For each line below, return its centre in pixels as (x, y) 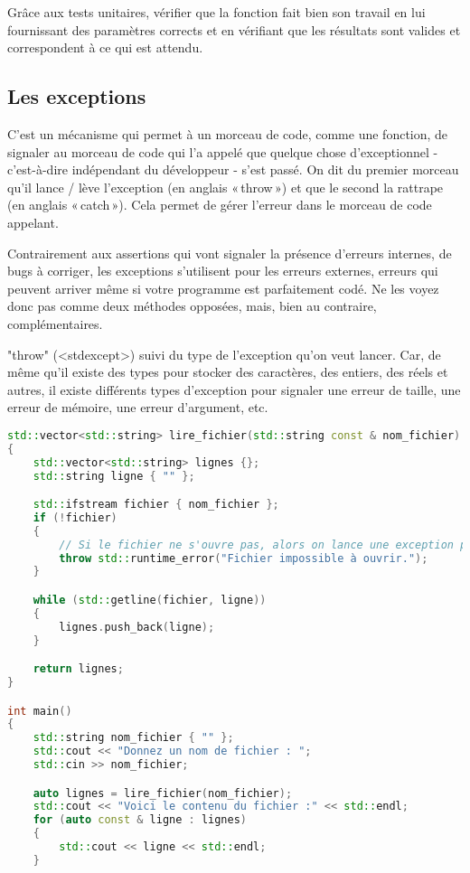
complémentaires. (55, 323)
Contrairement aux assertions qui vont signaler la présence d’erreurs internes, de (230, 253)
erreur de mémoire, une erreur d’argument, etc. (138, 407)
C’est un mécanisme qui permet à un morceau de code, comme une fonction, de (228, 133)
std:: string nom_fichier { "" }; (133, 738)
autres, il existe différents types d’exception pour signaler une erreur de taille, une (234, 389)
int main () (40, 711)
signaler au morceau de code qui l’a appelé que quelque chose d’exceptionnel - (223, 151)
